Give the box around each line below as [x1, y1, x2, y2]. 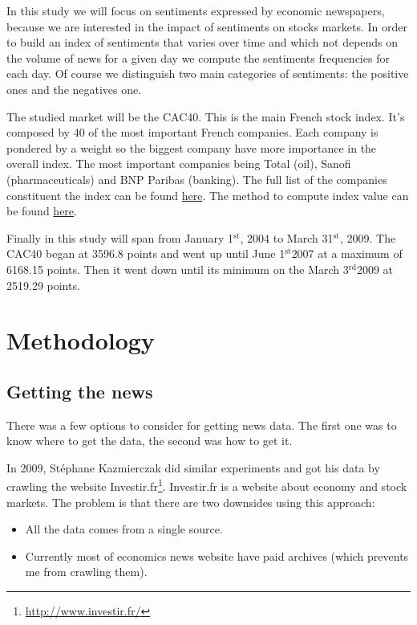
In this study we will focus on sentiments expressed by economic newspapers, [6, 2, 385, 18]
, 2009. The [339, 229, 396, 246]
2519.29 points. [6, 276, 80, 293]
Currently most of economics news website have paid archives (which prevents [25, 547, 409, 564]
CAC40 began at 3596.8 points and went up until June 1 [6, 245, 285, 262]
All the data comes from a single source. [25, 521, 223, 537]
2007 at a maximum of [291, 245, 403, 262]
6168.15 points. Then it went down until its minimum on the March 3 [6, 260, 349, 277]
